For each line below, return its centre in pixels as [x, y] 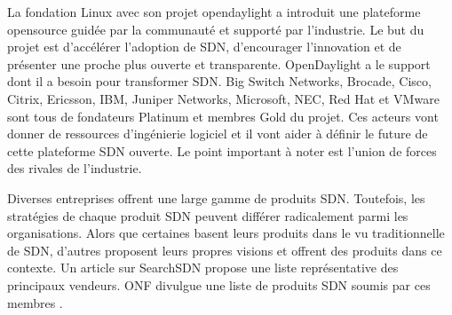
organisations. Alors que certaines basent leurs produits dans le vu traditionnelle [226, 233]
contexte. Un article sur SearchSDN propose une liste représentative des [203, 268]
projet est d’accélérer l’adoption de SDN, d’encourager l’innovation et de [204, 47]
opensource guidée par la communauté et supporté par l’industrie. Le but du [216, 29]
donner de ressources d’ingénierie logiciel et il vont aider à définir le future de [218, 134]
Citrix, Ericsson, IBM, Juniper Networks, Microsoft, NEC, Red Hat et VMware [223, 98]
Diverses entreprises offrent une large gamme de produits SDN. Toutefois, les [216, 197]
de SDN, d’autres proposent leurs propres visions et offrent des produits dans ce [225, 250]
